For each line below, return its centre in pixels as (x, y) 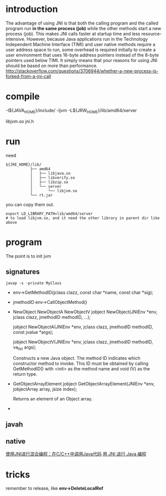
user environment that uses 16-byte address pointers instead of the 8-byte (82, 55)
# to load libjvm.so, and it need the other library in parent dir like (83, 218)
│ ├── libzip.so (49, 182)
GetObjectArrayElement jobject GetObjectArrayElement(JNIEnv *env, (84, 384)
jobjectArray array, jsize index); (45, 389)
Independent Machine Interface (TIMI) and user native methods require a (81, 44)
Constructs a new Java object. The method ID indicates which (77, 358)
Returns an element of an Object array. (53, 399)
